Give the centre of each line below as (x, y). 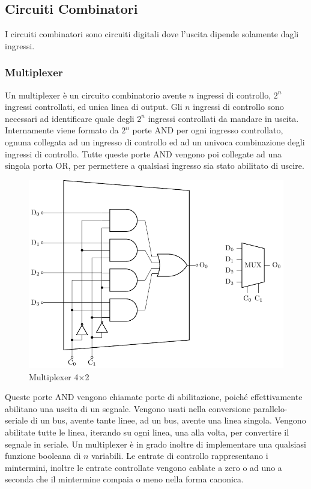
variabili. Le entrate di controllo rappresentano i (180, 456)
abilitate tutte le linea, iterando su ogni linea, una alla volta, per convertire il (147, 432)
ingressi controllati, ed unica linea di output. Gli (94, 107)
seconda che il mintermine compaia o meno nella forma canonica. (124, 479)
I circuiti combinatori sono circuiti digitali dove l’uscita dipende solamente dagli (152, 34)
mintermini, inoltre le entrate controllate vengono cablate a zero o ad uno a (143, 467)
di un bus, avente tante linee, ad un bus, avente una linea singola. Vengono (168, 420)
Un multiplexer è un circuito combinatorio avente (95, 95)
